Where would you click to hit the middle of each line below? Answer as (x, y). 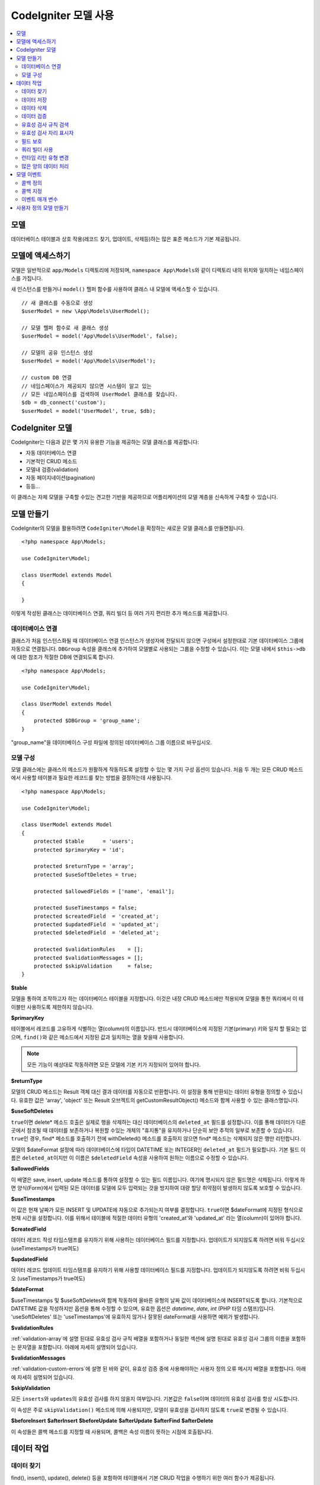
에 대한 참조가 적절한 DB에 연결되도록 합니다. (63, 657)
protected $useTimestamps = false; (85, 908)
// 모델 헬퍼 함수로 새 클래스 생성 (65, 328)
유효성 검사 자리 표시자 (48, 133)
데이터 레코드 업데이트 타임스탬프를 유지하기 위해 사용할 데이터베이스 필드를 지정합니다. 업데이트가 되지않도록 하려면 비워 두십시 (158, 1270)
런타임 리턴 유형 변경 (45, 158)
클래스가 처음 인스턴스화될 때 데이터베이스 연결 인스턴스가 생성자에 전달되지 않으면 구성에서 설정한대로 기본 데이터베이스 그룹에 (157, 640)
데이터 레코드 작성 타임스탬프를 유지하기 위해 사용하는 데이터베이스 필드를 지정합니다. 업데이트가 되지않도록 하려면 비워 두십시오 (158, 1240)
